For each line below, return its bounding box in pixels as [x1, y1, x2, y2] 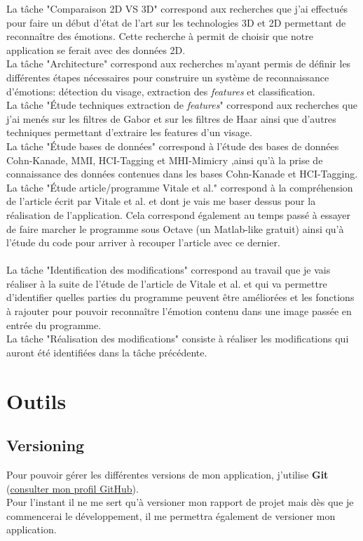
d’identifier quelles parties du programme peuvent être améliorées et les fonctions [6, 290, 355, 305]
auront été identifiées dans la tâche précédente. [6, 345, 207, 359]
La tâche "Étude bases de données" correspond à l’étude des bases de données [6, 138, 339, 153]
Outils [6, 386, 67, 415]
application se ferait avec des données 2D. [6, 42, 186, 57]
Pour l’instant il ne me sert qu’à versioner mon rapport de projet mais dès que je [6, 495, 354, 509]
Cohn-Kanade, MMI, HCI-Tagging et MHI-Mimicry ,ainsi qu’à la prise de [6, 152, 323, 167]
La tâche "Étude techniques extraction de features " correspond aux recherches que [6, 98, 357, 112]
